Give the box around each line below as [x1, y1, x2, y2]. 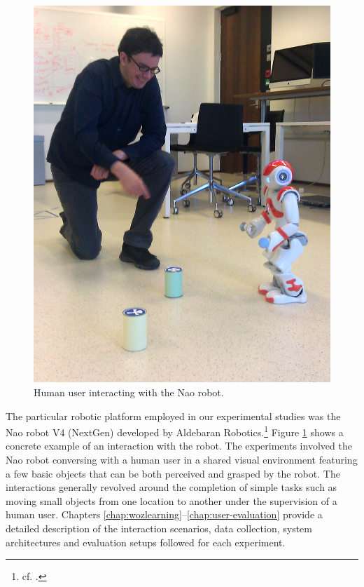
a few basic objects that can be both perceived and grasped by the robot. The [6, 466, 340, 480]
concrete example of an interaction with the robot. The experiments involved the [6, 438, 352, 453]
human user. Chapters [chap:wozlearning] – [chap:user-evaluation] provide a [6, 507, 323, 522]
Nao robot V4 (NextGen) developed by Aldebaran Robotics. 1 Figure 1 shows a [6, 423, 344, 439]
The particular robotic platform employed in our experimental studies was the [6, 408, 341, 423]
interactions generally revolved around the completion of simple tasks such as [6, 480, 337, 494]
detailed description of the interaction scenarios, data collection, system [6, 520, 312, 535]
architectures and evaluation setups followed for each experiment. [6, 534, 286, 549]
